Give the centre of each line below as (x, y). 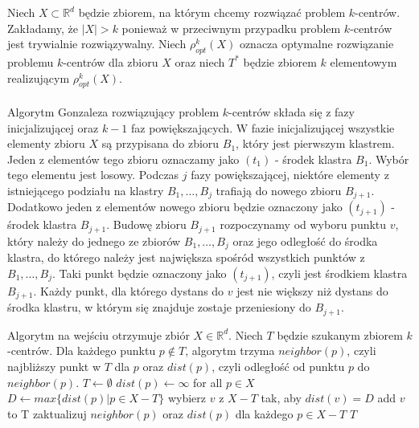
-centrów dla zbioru (111, 61)
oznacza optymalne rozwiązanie (316, 44)
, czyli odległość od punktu (278, 366)
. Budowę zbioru (146, 224)
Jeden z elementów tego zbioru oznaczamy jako (123, 159)
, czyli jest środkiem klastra (339, 273)
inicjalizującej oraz (53, 127)
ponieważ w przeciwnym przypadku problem (231, 28)
